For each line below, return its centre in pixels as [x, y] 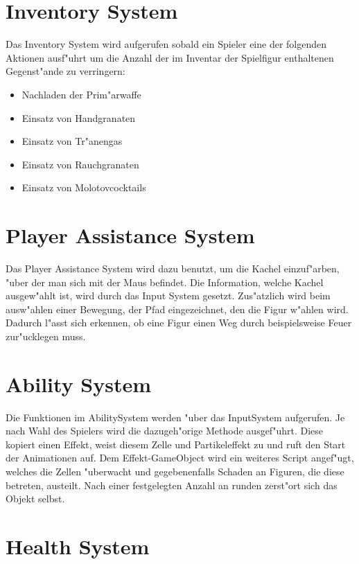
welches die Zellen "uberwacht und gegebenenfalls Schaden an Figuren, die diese [175, 472]
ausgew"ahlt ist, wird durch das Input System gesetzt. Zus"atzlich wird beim [168, 296]
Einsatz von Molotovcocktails [84, 187]
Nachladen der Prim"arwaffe [81, 94]
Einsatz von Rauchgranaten [80, 164]
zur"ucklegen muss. [46, 336]
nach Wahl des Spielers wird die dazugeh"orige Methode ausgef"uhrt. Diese [164, 431]
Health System [78, 546]
